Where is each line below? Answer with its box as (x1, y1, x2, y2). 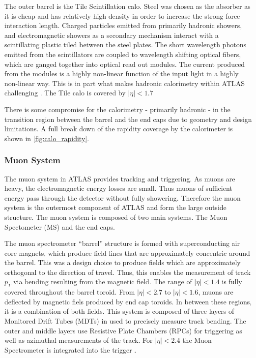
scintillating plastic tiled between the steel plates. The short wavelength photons (4, 39, 247, 50)
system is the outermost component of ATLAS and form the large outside (4, 202, 227, 212)
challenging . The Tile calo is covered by (4, 88, 126, 98)
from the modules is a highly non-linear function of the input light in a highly (4, 68, 239, 79)
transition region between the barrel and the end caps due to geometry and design (4, 114, 252, 124)
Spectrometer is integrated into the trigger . (4, 344, 137, 355)
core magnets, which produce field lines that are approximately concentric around (4, 247, 250, 258)
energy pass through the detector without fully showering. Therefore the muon (4, 192, 241, 203)
